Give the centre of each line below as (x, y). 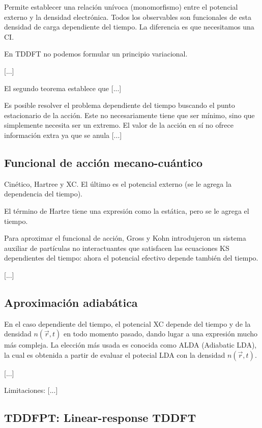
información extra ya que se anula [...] (63, 135)
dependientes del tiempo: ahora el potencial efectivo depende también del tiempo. (131, 258)
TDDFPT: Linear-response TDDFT (100, 418)
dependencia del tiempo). (43, 194)
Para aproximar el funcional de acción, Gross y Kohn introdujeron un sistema (125, 238)
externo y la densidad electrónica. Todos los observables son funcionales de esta (128, 17)
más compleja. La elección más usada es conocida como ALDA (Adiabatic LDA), (130, 345)
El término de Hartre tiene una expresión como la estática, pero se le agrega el (127, 210)
